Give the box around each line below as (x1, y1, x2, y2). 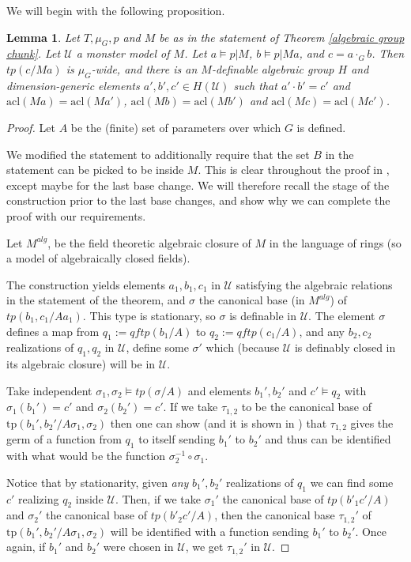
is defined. (296, 119, 346, 135)
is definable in (229, 307, 297, 323)
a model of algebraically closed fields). (6, 250, 190, 266)
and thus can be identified (265, 431, 391, 447)
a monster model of (76, 45, 170, 62)
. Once (355, 522, 387, 539)
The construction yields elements (6, 276, 165, 292)
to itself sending (138, 431, 216, 447)
